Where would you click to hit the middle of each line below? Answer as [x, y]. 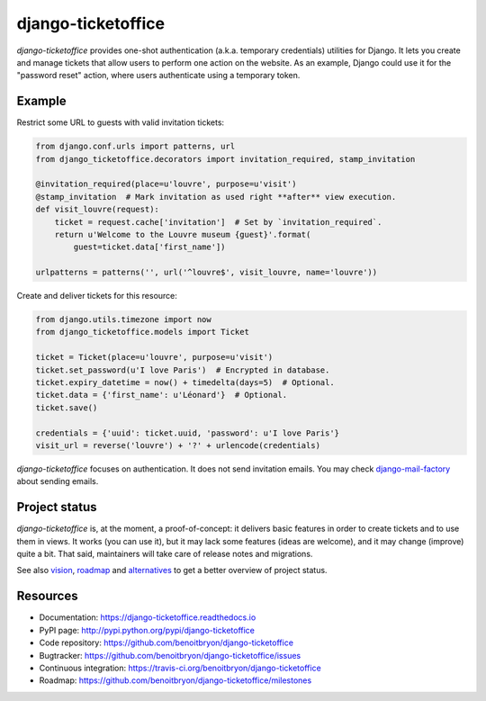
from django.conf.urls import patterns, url [135, 147]
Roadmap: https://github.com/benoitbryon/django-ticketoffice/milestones [175, 680]
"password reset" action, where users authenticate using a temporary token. [158, 76]
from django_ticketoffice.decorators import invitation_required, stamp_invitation [225, 159]
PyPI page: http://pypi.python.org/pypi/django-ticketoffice [147, 630]
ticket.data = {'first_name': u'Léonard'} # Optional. [162, 395]
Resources [47, 596]
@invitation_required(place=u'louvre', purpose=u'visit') [166, 184]
